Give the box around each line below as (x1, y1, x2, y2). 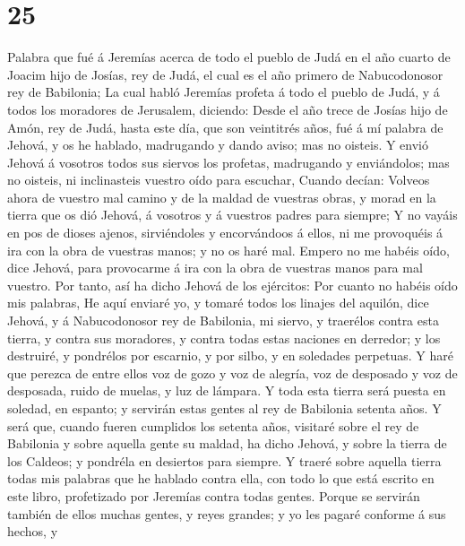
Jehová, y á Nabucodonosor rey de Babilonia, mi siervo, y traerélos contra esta (7, 311, 439, 330)
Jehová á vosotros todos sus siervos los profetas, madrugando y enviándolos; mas (7, 152, 450, 171)
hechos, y (7, 522, 58, 541)
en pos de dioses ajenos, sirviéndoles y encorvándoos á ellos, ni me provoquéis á (7, 223, 443, 242)
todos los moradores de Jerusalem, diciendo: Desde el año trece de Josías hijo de (7, 100, 448, 118)
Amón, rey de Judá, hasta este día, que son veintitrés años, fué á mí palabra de (7, 117, 443, 136)
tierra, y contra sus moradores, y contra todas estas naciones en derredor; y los (7, 328, 441, 347)
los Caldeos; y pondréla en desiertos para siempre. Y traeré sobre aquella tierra (7, 451, 442, 470)
